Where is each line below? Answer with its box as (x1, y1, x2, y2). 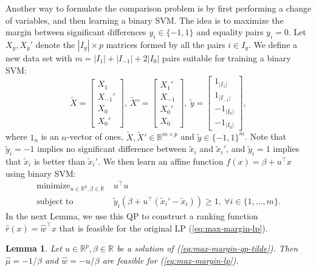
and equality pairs (196, 26, 264, 38)
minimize (36, 182, 70, 191)
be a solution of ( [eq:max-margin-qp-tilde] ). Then (116, 242, 298, 255)
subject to (36, 197, 74, 207)
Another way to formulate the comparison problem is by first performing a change (5, 2, 312, 14)
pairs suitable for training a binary (162, 51, 291, 64)
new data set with (5, 51, 72, 64)
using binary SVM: (5, 166, 76, 179)
